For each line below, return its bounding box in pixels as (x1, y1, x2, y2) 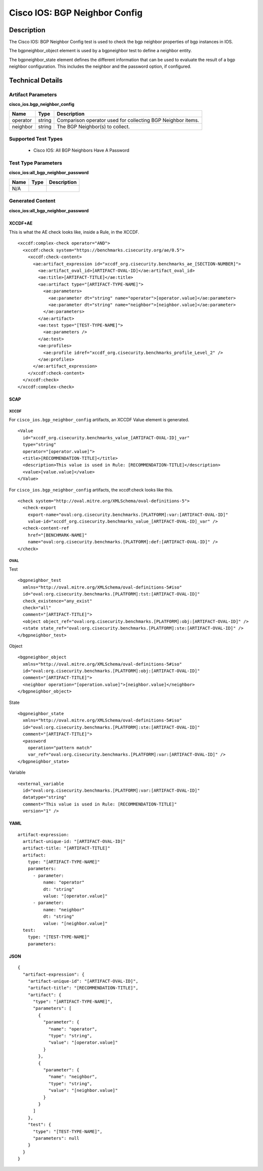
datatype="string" (22, 795, 67, 800)
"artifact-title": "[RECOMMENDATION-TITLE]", (27, 985, 139, 991)
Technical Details (9, 76, 63, 85)
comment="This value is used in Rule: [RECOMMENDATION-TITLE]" (22, 801, 177, 807)
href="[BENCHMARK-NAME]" (27, 532, 87, 538)
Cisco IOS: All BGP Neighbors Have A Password (33, 147, 130, 153)
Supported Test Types (9, 136, 63, 143)
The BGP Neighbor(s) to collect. (56, 123, 130, 130)
